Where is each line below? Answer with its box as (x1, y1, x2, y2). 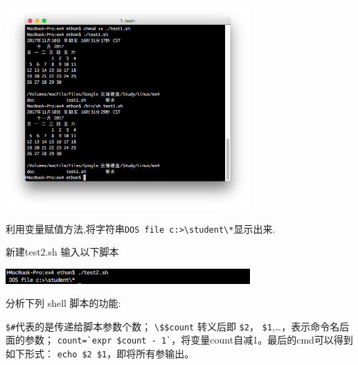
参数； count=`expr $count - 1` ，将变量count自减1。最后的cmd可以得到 (24, 332, 353, 347)
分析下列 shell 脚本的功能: (6, 296, 121, 310)
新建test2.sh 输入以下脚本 (6, 244, 119, 259)
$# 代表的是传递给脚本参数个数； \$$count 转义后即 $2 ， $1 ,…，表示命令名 (6, 319, 340, 333)
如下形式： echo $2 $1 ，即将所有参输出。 (6, 346, 195, 361)
